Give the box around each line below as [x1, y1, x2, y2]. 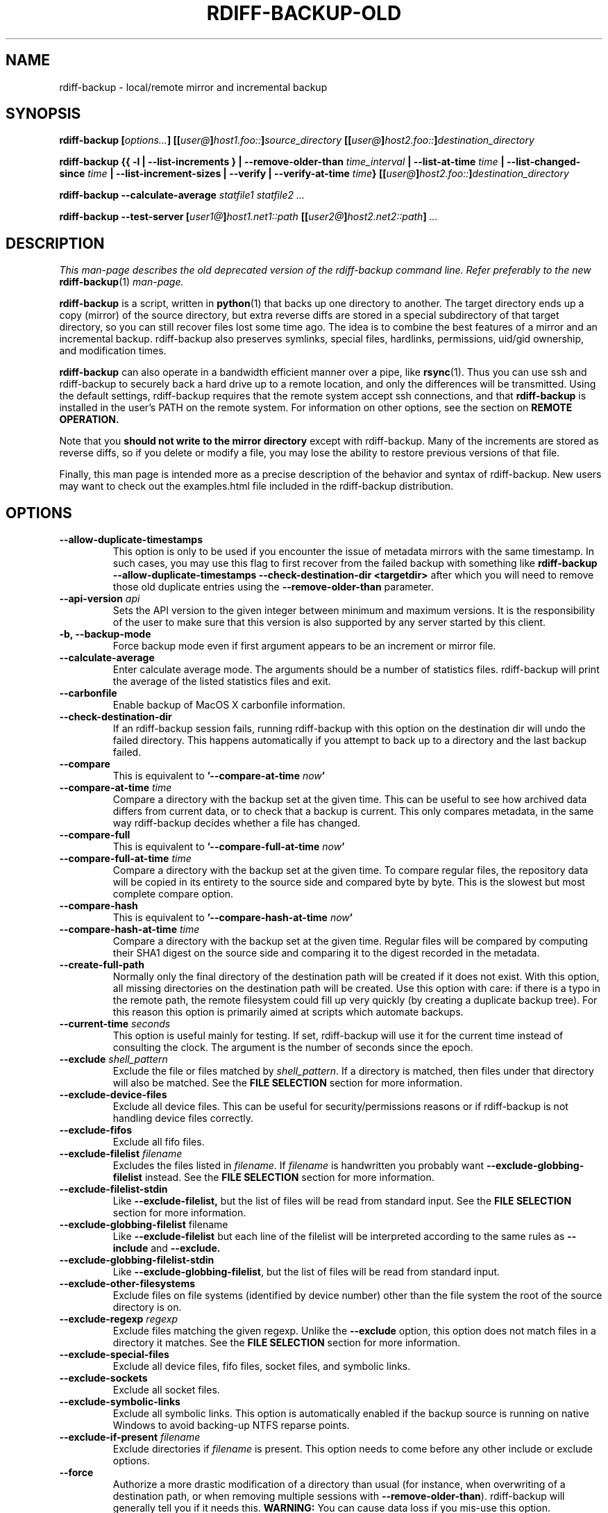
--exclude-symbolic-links [59, 1396, 180, 1408]
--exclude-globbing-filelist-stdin [59, 1254, 214, 1266]
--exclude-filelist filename [59, 1148, 183, 1160]
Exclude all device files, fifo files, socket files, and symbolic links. [112, 1360, 411, 1373]
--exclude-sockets [59, 1372, 148, 1384]
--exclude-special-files [59, 1348, 169, 1361]
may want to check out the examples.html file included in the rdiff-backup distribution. [59, 480, 454, 493]
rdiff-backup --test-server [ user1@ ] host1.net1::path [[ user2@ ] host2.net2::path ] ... [59, 210, 438, 223]
